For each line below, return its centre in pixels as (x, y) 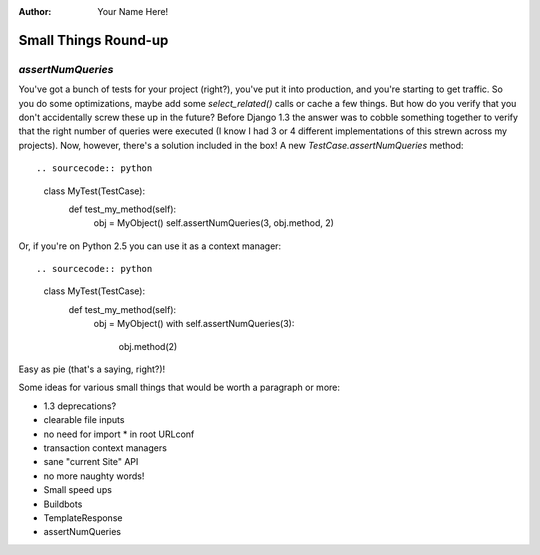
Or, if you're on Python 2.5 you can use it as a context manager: (150, 246)
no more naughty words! (94, 476)
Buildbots (63, 504)
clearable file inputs (84, 420)
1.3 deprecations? (80, 406)
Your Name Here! (133, 11)
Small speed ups (77, 490)
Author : (35, 11)
